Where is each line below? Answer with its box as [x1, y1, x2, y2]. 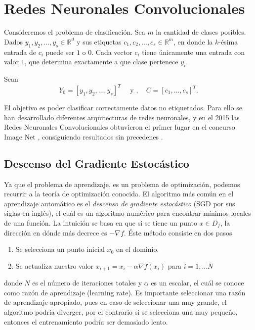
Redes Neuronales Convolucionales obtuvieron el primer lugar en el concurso [4, 122, 235, 132]
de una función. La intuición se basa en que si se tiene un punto [4, 217, 197, 228]
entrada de [4, 47, 36, 57]
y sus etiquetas [77, 36, 122, 47]
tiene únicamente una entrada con [142, 47, 245, 57]
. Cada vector [91, 47, 132, 57]
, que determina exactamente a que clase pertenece [24, 56, 178, 67]
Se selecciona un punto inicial [15, 244, 105, 254]
